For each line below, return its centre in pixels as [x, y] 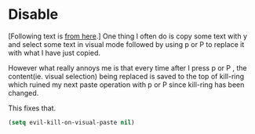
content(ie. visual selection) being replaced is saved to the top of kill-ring [126, 76]
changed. [24, 92]
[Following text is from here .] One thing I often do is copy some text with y [128, 36]
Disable [33, 14]
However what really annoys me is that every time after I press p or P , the [127, 67]
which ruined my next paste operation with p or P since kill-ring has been [126, 85]
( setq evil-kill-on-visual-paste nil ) [71, 122]
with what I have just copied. [54, 53]
